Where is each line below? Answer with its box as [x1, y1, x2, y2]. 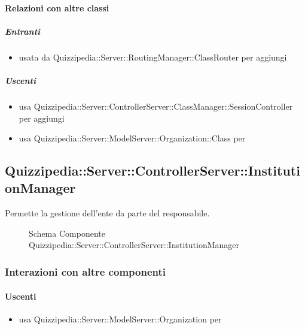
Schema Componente [29, 227, 105, 239]
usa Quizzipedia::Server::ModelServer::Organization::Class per [19, 132, 246, 144]
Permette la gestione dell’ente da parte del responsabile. [5, 207, 210, 219]
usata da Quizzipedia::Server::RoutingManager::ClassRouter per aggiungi [19, 50, 287, 63]
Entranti [5, 25, 41, 37]
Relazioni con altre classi [5, 1, 109, 14]
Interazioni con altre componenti [5, 264, 166, 279]
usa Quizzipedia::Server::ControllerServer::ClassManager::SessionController [19, 99, 293, 112]
